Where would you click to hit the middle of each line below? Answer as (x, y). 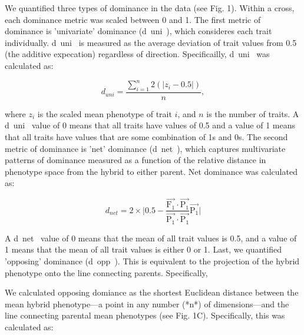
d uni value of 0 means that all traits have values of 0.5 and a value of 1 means (150, 125)
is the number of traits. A (253, 113)
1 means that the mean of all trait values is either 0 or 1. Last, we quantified (143, 249)
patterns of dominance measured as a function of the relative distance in (136, 160)
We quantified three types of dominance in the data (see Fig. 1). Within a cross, (150, 8)
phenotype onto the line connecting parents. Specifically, (106, 272)
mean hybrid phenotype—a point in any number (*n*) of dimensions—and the (147, 304)
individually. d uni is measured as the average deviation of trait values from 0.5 (151, 42)
